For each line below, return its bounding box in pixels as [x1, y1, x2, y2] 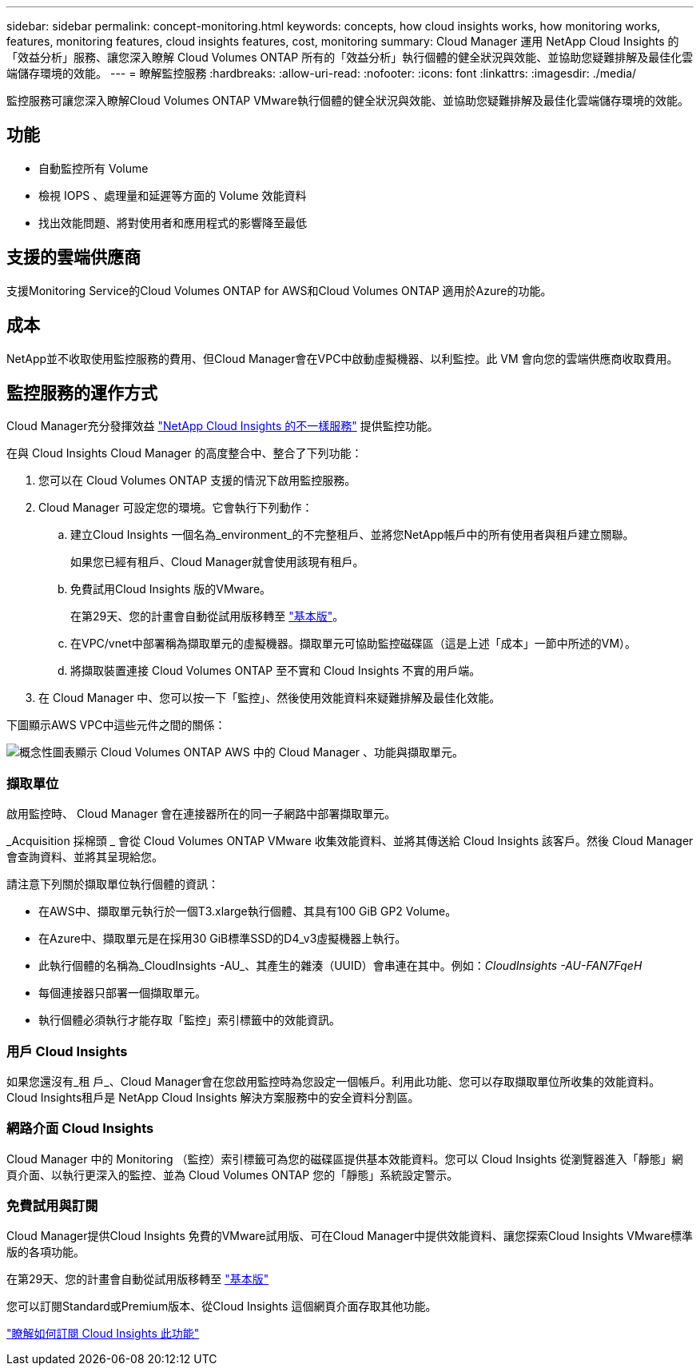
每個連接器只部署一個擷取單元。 [38, 986, 206, 1000]
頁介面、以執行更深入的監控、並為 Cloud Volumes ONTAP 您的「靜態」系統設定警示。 [6, 1167, 459, 1182]
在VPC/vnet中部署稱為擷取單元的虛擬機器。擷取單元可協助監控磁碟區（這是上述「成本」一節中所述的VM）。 [70, 636, 637, 651]
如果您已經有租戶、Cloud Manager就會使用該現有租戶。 [70, 555, 364, 569]
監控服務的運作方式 [6, 382, 157, 403]
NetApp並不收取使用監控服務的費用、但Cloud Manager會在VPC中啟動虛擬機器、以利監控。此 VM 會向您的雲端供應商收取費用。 [6, 351, 678, 365]
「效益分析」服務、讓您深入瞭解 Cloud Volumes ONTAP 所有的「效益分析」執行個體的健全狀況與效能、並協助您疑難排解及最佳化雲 [6, 50, 694, 64]
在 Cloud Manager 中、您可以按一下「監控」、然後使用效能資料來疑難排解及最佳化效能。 [38, 691, 501, 705]
